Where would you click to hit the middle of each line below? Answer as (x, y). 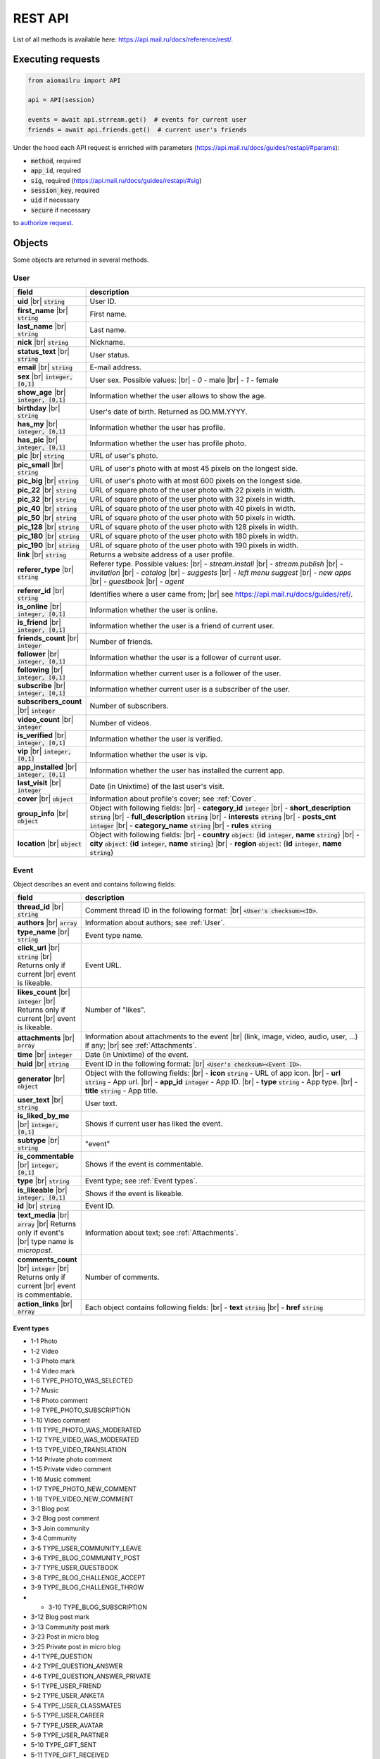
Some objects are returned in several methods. (81, 260)
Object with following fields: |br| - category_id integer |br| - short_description (220, 808)
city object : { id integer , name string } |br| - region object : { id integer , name (216, 844)
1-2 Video (45, 1351)
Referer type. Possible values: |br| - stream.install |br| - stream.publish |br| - (217, 564)
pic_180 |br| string (49, 536)
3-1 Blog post (50, 1509)
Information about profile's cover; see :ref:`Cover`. (173, 799)
